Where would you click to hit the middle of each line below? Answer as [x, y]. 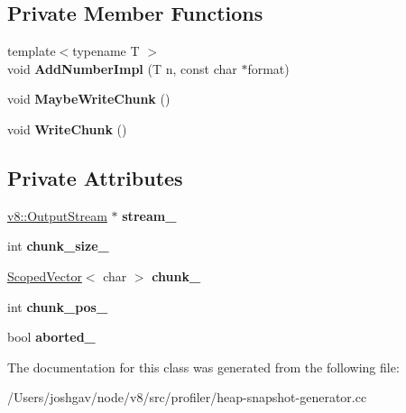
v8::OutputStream [57, 215]
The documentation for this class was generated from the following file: [203, 367]
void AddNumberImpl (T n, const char [122, 68]
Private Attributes [95, 177]
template [32, 51]
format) [268, 68]
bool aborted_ [51, 337]
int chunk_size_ [58, 246]
